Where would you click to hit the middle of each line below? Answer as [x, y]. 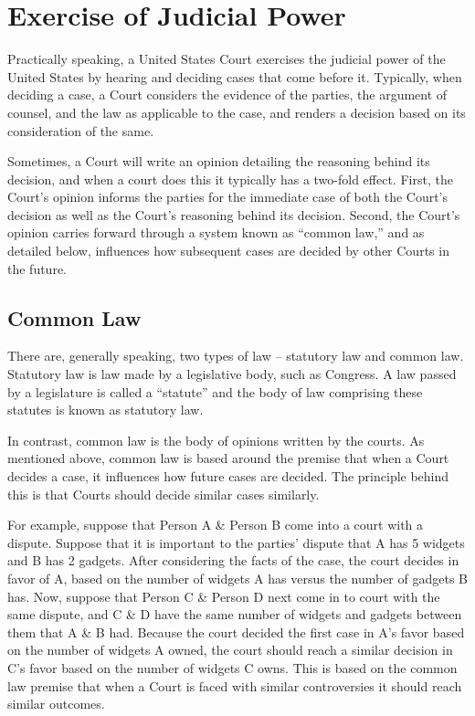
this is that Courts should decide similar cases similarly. [164, 494]
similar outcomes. [56, 704]
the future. [37, 268]
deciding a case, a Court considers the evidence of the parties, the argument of [227, 95]
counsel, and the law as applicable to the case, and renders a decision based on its [237, 112]
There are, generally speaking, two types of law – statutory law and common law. [236, 356]
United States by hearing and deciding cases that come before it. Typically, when [235, 76]
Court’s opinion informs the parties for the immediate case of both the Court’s [228, 197]
